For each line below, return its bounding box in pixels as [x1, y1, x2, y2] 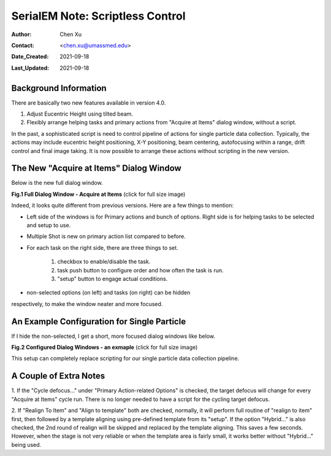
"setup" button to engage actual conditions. [57, 275, 168, 282]
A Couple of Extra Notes [11, 371, 105, 381]
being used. [11, 441, 42, 448]
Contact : [11, 42, 35, 49]
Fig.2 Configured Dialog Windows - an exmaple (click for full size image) [11, 343, 198, 351]
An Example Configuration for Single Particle [11, 316, 186, 327]
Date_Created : [11, 53, 49, 61]
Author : [11, 31, 32, 38]
